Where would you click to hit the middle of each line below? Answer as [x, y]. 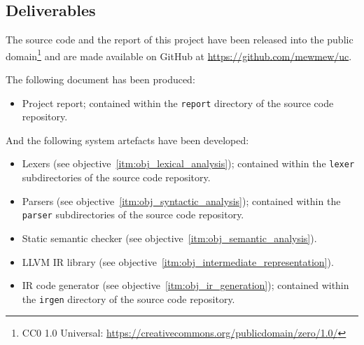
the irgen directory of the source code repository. [128, 298]
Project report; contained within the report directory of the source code [178, 103]
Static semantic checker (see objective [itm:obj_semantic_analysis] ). [169, 238]
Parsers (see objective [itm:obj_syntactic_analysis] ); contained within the [181, 200]
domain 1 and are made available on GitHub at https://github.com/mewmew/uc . [179, 55]
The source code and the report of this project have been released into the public [180, 40]
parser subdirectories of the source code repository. [133, 214]
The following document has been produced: [100, 79]
